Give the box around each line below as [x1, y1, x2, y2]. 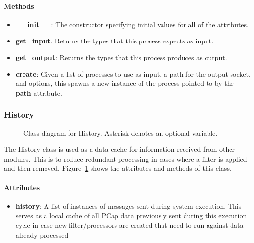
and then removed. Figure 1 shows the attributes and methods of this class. [4, 163, 231, 173]
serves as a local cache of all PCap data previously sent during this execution [15, 210, 247, 221]
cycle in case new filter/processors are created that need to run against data [15, 220, 244, 230]
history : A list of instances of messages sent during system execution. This [15, 201, 242, 211]
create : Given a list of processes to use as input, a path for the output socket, [15, 68, 251, 79]
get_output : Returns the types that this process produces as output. [15, 52, 227, 62]
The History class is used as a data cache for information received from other [4, 144, 235, 154]
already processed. [15, 229, 70, 240]
